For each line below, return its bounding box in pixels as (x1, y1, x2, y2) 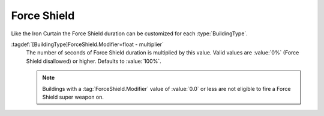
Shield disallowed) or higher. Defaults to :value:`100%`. (26, 57, 161, 65)
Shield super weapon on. (42, 93, 104, 100)
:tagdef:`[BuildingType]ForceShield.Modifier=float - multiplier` (11, 41, 164, 48)
